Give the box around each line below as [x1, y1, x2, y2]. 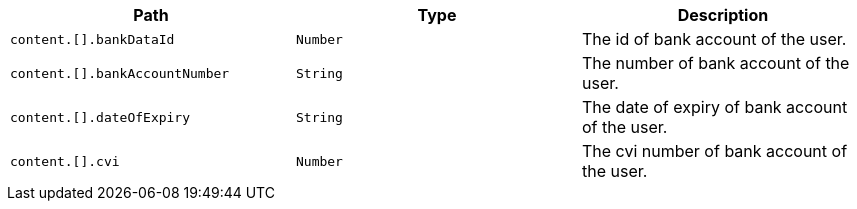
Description [677, 5, 769, 25]
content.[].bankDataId [10, 31, 175, 47]
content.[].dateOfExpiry [10, 109, 191, 125]
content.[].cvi [10, 153, 120, 169]
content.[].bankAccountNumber [10, 65, 230, 81]
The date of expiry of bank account [581, 97, 848, 117]
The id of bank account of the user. [581, 29, 847, 49]
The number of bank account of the [581, 53, 850, 73]
